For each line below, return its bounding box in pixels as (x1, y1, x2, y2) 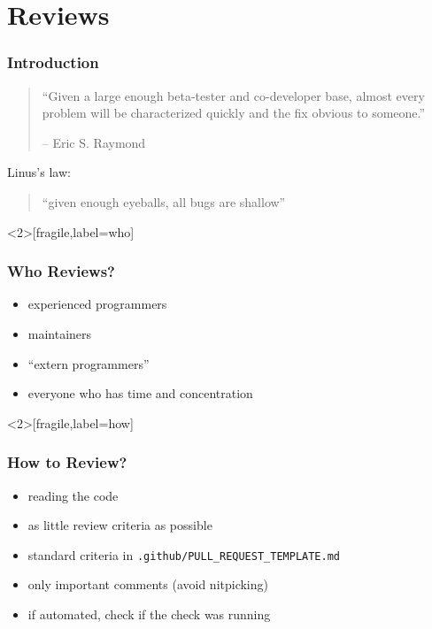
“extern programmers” (27, 354, 150, 372)
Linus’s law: (7, 163, 71, 181)
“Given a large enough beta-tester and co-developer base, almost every (42, 86, 425, 104)
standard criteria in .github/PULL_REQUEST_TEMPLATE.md (27, 545, 340, 564)
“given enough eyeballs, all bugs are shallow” (42, 192, 286, 211)
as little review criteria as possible (27, 516, 212, 534)
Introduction (7, 51, 99, 73)
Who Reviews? (7, 260, 115, 282)
